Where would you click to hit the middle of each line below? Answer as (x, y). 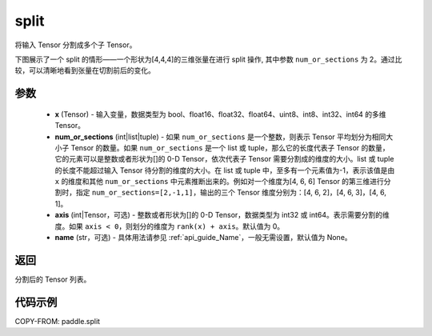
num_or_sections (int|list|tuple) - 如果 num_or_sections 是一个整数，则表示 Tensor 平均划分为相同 (220, 137)
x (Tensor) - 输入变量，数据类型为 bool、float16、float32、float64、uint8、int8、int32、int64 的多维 (221, 114)
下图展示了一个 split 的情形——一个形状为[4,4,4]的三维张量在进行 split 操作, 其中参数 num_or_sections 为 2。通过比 (208, 59)
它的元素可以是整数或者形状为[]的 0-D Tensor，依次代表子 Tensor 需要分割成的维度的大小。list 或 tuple (224, 159)
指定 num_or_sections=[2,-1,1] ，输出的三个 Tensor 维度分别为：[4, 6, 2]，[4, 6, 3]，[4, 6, (231, 193)
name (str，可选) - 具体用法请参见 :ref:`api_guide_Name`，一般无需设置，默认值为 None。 (203, 238)
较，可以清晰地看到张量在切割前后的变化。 (85, 70)
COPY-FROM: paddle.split (57, 321)
